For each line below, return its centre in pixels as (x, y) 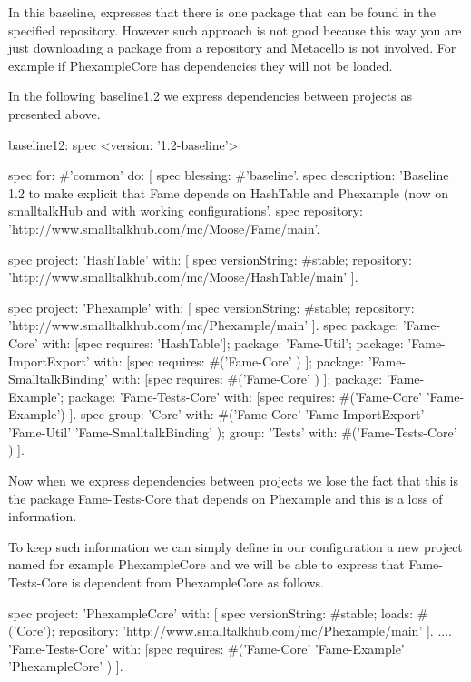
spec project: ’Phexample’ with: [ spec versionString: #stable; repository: (211, 307)
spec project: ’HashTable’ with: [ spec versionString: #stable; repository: (210, 259)
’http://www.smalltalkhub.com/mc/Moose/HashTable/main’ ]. (183, 277)
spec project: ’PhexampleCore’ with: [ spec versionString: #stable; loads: (211, 612)
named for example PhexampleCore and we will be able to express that (206, 564)
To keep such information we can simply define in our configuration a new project (235, 546)
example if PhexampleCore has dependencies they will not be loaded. (201, 65)
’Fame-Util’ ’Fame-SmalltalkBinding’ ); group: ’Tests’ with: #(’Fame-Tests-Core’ (233, 431)
